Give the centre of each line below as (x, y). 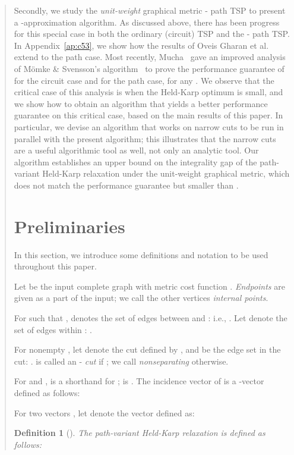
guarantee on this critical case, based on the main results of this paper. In (148, 115)
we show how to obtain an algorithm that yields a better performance (141, 103)
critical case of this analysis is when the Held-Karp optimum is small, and (148, 92)
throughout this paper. (55, 266)
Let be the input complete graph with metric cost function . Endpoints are (149, 286)
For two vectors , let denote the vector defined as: (104, 412)
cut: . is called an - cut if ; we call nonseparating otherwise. (121, 361)
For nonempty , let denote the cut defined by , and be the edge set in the (147, 349)
